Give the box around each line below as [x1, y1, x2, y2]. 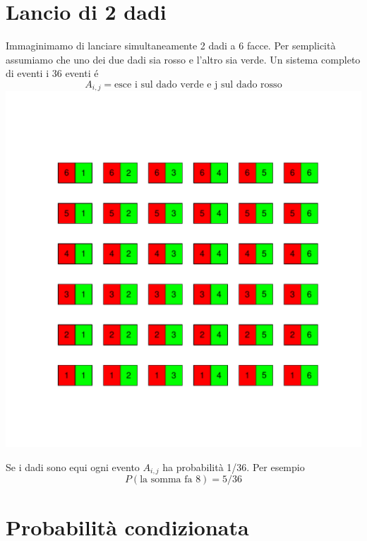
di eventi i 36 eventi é [6, 66, 99, 81]
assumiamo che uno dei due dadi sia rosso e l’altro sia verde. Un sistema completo [6, 52, 361, 66]
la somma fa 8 [140, 475, 201, 485]
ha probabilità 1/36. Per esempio [162, 459, 305, 474]
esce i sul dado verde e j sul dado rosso [114, 79, 282, 90]
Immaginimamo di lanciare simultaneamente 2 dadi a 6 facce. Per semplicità [6, 38, 336, 53]
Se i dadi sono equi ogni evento [6, 459, 140, 474]
